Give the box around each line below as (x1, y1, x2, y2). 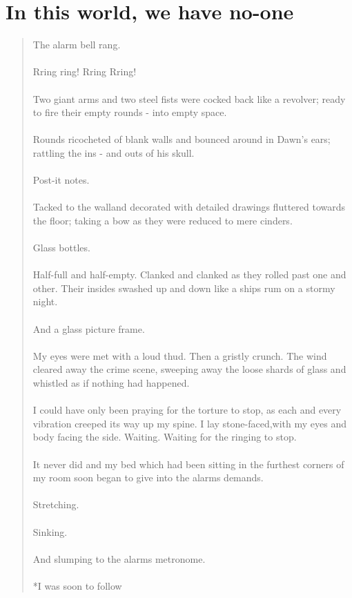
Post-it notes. (32, 173, 90, 187)
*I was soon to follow (32, 578, 122, 592)
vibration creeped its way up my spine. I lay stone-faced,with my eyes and (32, 416, 346, 430)
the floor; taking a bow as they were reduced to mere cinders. (32, 213, 293, 227)
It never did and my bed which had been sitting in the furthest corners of (32, 456, 344, 471)
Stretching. (32, 497, 79, 512)
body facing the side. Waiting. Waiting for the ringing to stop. (32, 430, 297, 444)
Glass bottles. (32, 240, 90, 255)
